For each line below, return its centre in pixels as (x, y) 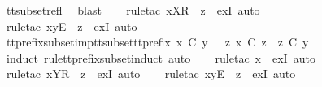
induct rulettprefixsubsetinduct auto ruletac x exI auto (161, 57)
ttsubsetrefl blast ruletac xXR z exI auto (133, 10)
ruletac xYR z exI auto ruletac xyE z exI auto (151, 74)
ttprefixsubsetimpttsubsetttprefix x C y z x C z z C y (157, 42)
